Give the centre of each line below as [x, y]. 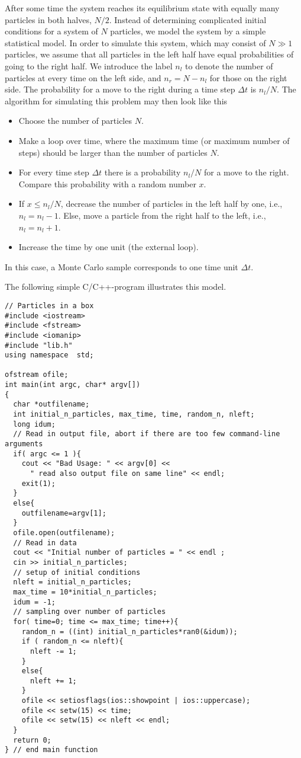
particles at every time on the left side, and [83, 77]
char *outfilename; [51, 404]
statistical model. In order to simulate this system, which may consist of [135, 42]
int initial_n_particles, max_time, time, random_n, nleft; [134, 415]
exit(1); [38, 483]
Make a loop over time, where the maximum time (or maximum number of [154, 140]
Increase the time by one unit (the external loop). [109, 247]
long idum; [34, 424]
